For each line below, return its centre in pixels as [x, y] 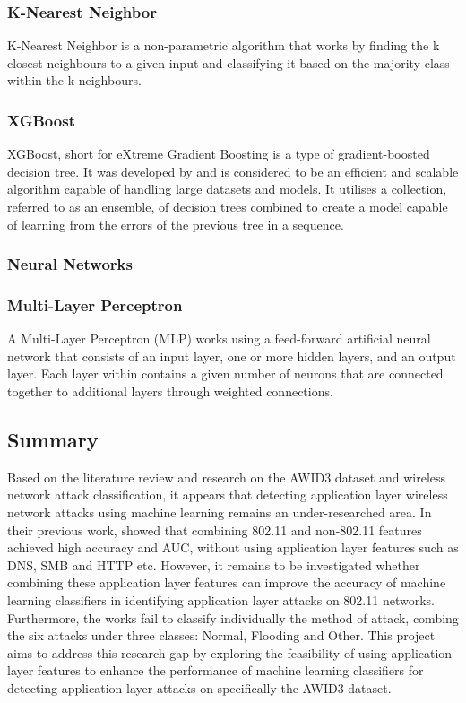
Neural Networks [70, 264]
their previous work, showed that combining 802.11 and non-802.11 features [215, 529]
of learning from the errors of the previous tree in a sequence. [176, 224]
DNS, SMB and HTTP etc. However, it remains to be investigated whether [214, 564]
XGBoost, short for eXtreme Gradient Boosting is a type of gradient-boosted [219, 154]
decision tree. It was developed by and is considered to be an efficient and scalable [233, 171]
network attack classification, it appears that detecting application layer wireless [228, 495]
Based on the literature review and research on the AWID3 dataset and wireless [227, 477]
